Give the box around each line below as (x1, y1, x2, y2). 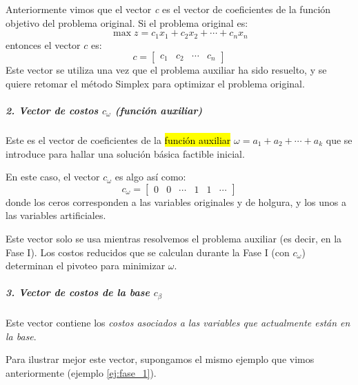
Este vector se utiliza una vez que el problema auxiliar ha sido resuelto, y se (6, 63, 327, 77)
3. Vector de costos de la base (6, 285, 150, 300)
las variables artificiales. (6, 208, 106, 222)
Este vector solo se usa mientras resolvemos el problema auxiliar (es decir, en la (6, 231, 342, 245)
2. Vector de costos (6, 103, 99, 118)
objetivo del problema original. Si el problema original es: (6, 15, 248, 30)
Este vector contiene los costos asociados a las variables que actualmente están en (6, 315, 350, 330)
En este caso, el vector (6, 169, 100, 184)
